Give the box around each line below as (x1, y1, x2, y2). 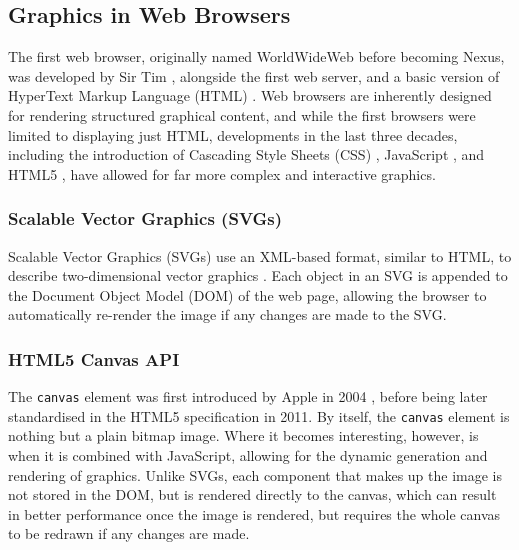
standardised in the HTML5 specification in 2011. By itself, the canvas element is (8, 405, 510, 426)
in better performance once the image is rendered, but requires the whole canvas (8, 503, 501, 524)
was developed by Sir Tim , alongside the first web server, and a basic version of (8, 65, 500, 86)
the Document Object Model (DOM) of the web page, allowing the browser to (8, 284, 487, 305)
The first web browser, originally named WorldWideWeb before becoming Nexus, (8, 46, 505, 67)
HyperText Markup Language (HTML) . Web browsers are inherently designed (8, 85, 492, 106)
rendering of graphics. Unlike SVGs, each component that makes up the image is (8, 464, 503, 485)
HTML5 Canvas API (8, 346, 180, 371)
